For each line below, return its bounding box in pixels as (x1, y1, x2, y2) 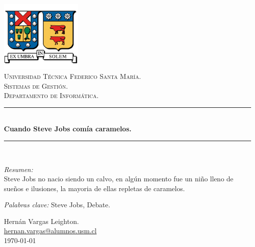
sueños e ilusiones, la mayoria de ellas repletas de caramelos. (4, 183, 185, 193)
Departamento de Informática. (4, 90, 99, 100)
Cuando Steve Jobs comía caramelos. (4, 123, 131, 134)
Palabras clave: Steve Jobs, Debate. (4, 199, 110, 210)
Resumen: (4, 164, 33, 174)
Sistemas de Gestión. (4, 80, 68, 91)
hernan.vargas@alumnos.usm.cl (4, 225, 97, 236)
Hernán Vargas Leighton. (4, 216, 79, 226)
